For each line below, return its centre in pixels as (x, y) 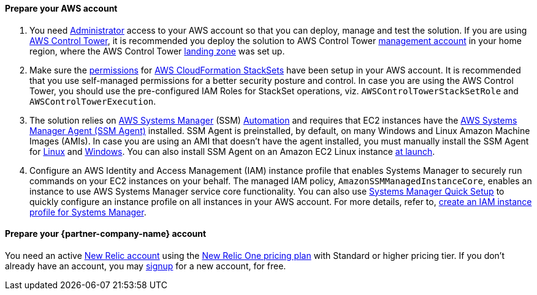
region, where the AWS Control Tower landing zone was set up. (157, 51)
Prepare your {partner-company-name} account (106, 234)
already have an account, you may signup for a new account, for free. (146, 266)
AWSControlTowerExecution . (93, 101)
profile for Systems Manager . (88, 212)
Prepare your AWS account (61, 8)
